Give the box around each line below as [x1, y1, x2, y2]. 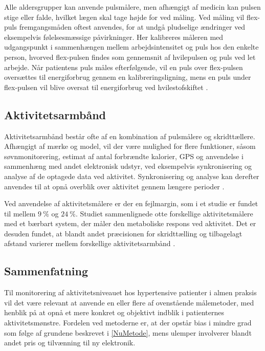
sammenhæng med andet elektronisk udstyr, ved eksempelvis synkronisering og [4, 161, 252, 171]
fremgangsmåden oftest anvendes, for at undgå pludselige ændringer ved [19, 21, 246, 32]
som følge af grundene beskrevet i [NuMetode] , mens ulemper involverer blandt [4, 327, 252, 338]
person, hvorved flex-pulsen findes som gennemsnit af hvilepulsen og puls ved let [4, 51, 256, 62]
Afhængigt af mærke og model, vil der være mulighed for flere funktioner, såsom [4, 141, 256, 151]
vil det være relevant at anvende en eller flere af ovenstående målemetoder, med [4, 297, 254, 308]
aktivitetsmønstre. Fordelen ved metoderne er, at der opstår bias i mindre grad [4, 317, 252, 328]
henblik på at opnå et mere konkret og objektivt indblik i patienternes [4, 307, 224, 318]
